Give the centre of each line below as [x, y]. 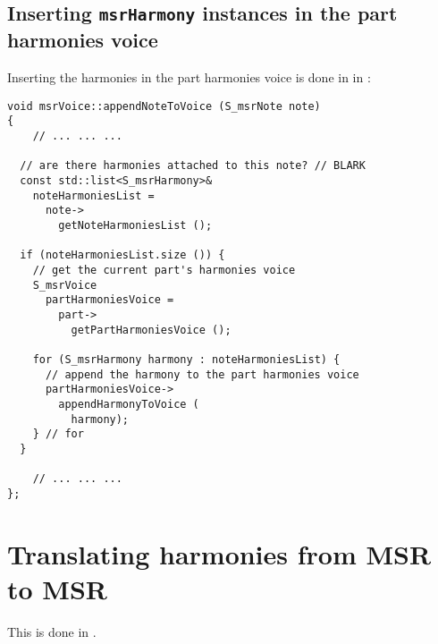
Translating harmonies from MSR [219, 553]
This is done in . [52, 631]
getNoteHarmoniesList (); [135, 226]
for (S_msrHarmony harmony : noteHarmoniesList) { [186, 359]
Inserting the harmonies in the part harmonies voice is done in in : [189, 77]
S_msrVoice [65, 285]
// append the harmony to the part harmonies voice [202, 374]
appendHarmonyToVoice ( [129, 404]
